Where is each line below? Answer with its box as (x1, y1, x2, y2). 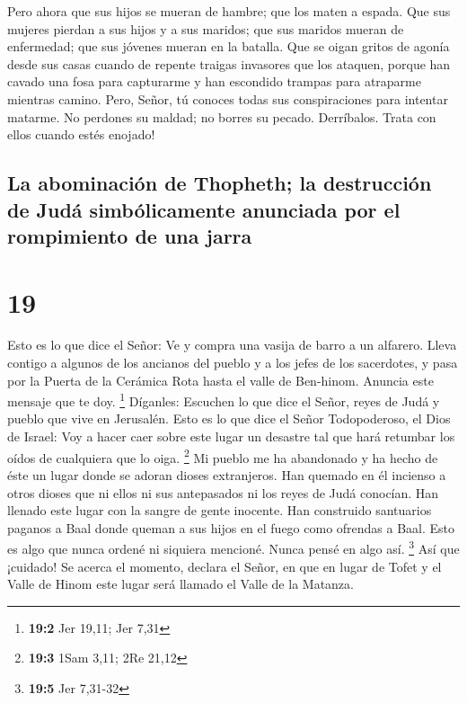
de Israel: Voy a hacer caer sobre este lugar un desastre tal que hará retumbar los (7, 427, 455, 446)
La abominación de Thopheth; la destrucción (7, 169, 432, 197)
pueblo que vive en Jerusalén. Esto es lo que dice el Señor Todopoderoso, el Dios (7, 409, 451, 428)
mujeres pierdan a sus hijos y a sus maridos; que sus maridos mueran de (7, 19, 404, 38)
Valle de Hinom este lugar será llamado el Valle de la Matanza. (7, 574, 354, 593)
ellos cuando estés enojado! (7, 125, 155, 144)
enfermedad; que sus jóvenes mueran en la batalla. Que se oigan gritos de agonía (7, 37, 450, 56)
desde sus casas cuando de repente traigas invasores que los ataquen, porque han (7, 54, 451, 73)
